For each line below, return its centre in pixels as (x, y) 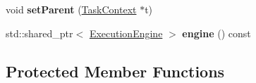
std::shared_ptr (39, 33)
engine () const (217, 33)
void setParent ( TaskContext (71, 9)
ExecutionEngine (126, 33)
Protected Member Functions (115, 71)
